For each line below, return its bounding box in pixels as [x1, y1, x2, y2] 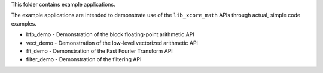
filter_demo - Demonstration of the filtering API [26, 56, 142, 63]
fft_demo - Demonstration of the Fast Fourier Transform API [26, 47, 173, 55]
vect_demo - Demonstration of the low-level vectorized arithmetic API [26, 39, 199, 46]
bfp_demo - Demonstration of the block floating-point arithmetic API [26, 31, 194, 38]
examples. [11, 20, 37, 27]
